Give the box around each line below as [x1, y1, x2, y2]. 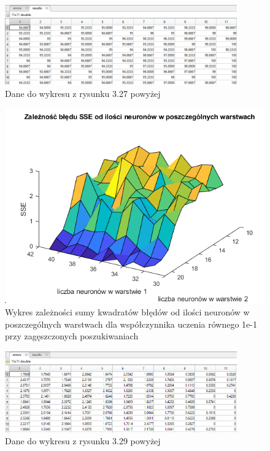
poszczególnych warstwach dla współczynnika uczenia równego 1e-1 [5, 317, 257, 330]
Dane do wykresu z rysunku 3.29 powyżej [5, 434, 161, 447]
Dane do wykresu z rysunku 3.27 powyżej [5, 87, 161, 99]
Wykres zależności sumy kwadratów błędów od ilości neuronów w [5, 305, 250, 318]
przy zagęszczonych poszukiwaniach [5, 330, 139, 342]
